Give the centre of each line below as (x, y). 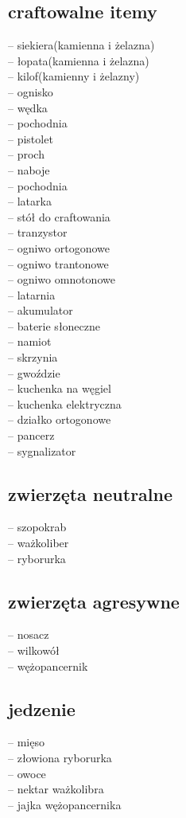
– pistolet (31, 138)
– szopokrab (37, 527)
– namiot (30, 341)
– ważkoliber (39, 543)
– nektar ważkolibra (56, 789)
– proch (26, 154)
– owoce (27, 773)
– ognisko (31, 91)
